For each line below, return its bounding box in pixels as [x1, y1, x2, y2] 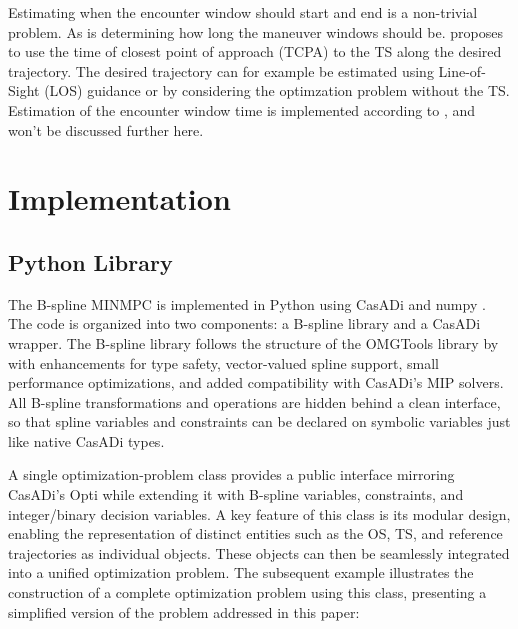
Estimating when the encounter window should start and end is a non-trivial [8, 2, 478, 22]
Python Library [8, 246, 173, 277]
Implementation [8, 178, 231, 219]
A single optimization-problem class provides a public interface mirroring [8, 464, 455, 485]
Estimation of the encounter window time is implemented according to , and [8, 99, 476, 120]
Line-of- [438, 60, 486, 81]
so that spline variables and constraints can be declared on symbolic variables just [8, 411, 511, 432]
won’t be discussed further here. [8, 119, 204, 140]
